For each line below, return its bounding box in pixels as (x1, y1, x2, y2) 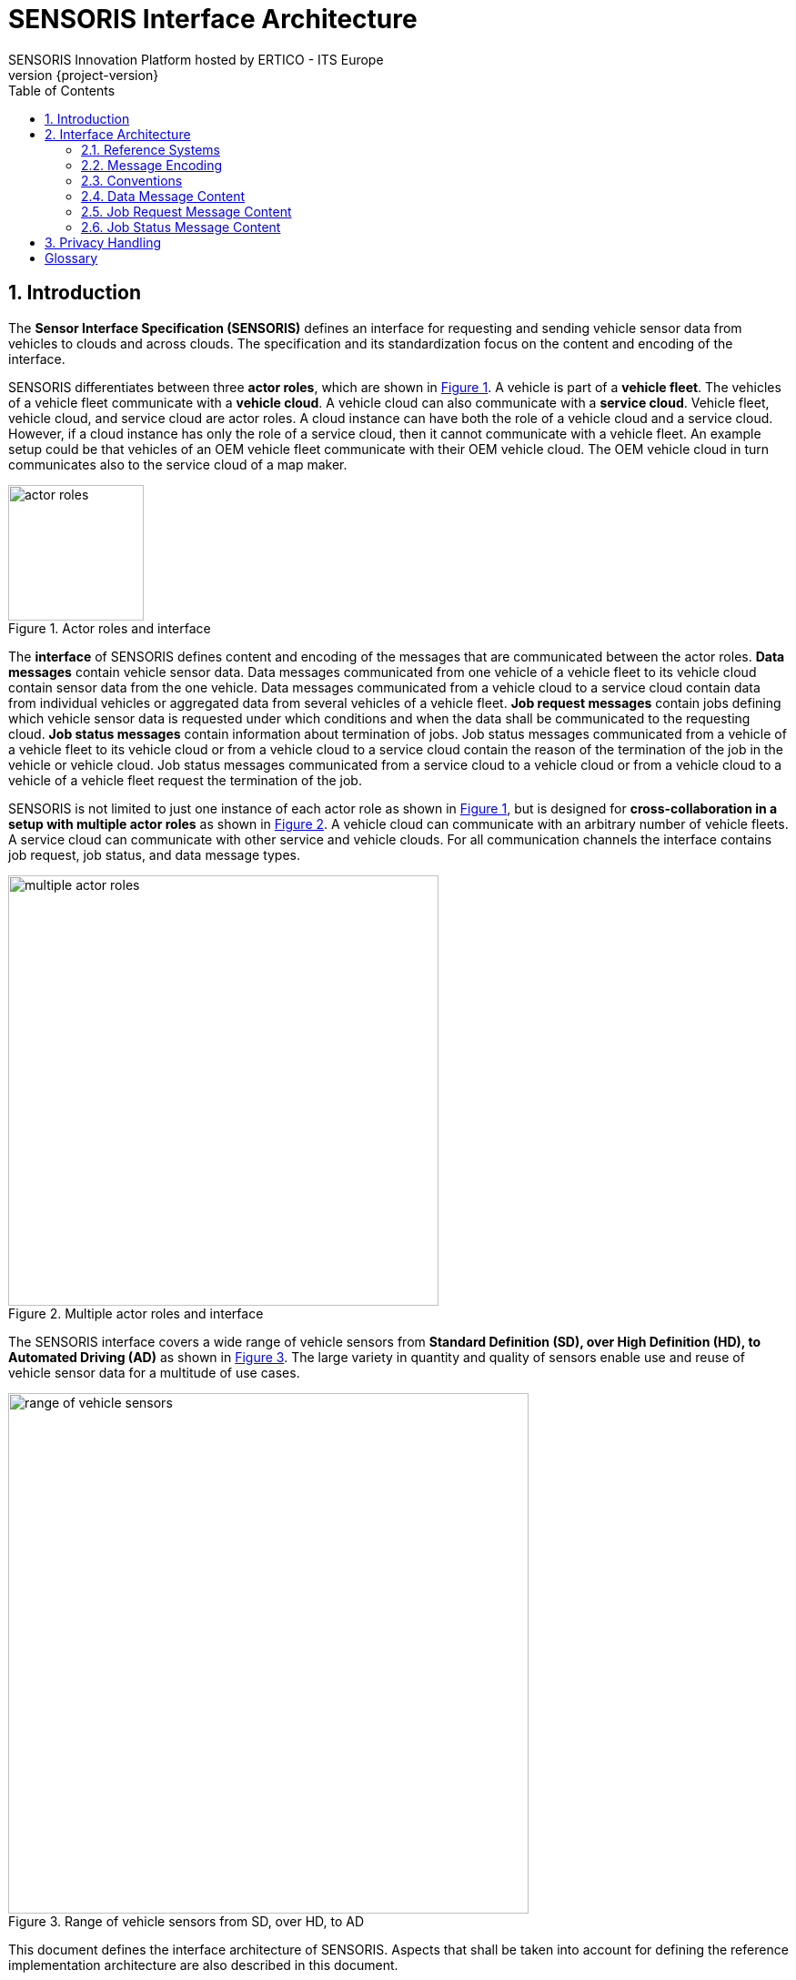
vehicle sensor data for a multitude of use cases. (8, 1364, 300, 1380)
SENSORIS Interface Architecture (8, 4, 418, 35)
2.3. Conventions (81, 172, 183, 188)
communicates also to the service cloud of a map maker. (8, 456, 348, 472)
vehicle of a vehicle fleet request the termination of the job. (8, 772, 362, 788)
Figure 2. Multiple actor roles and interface (8, 1305, 264, 1321)
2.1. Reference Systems (81, 141, 220, 157)
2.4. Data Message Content (81, 187, 246, 204)
